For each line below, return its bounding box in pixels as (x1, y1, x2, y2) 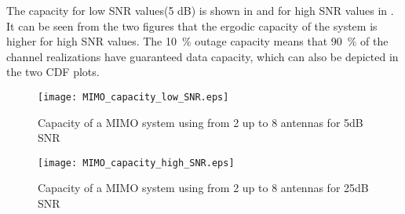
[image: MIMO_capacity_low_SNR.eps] (38, 91, 229, 103)
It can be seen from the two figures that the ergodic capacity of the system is (6, 17, 378, 34)
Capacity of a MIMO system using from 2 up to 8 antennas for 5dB (38, 114, 363, 130)
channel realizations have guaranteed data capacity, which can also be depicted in (6, 48, 399, 64)
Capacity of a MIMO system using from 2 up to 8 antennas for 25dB (38, 180, 369, 196)
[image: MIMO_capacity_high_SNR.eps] (38, 157, 235, 169)
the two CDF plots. (6, 63, 100, 80)
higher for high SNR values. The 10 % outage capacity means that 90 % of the (6, 33, 389, 49)
